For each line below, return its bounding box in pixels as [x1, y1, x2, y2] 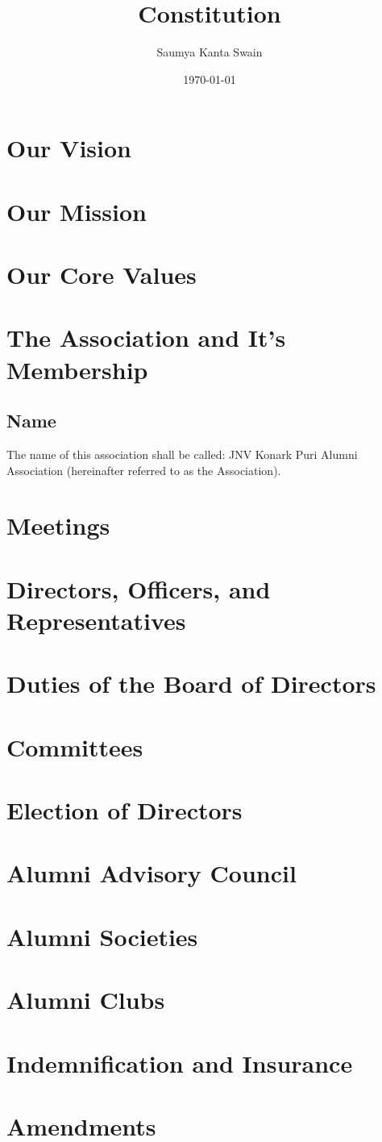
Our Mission [6, 194, 147, 227]
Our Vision [6, 131, 131, 165]
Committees [6, 730, 143, 763]
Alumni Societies [6, 919, 198, 952]
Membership [6, 352, 148, 386]
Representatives [6, 603, 186, 636]
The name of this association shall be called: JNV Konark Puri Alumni [6, 446, 358, 463]
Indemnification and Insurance [6, 1046, 353, 1079]
